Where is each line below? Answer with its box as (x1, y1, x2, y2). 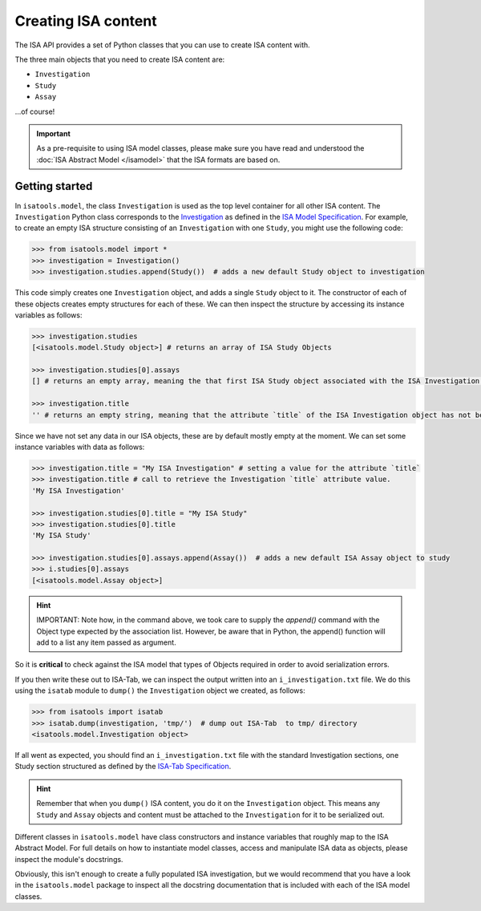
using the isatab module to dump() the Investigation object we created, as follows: (14, 686, 305, 695)
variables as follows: (14, 310, 83, 320)
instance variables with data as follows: (14, 442, 145, 451)
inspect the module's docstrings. (14, 854, 123, 864)
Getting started (14, 180, 93, 193)
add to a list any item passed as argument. (36, 638, 176, 647)
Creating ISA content (14, 12, 157, 30)
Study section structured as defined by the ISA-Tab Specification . (14, 762, 232, 771)
